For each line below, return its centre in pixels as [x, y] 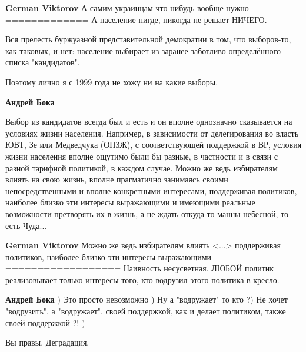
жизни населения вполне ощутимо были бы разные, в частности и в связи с [142, 156]
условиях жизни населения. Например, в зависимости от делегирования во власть [152, 133]
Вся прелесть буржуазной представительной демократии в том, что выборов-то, [148, 39]
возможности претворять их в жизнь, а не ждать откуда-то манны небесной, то [147, 213]
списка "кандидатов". [43, 62]
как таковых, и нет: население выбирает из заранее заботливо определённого [143, 50]
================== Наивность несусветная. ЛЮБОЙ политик [140, 268]
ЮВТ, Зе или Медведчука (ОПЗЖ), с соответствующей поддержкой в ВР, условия [154, 145]
